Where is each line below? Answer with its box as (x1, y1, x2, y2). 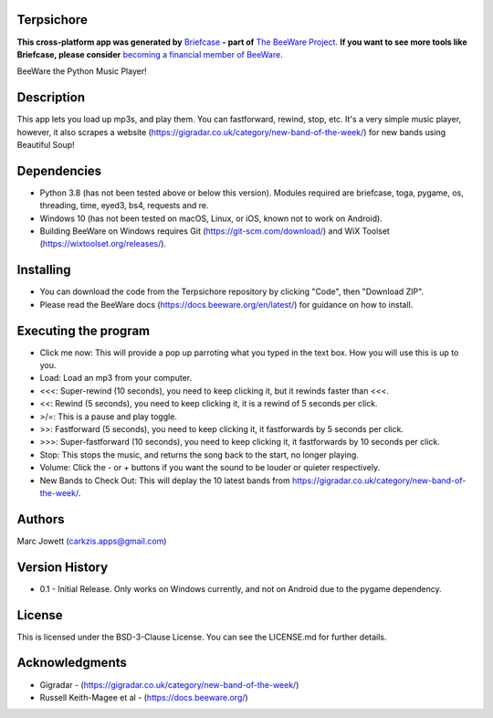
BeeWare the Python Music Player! (16, 66, 147, 77)
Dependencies (16, 163, 102, 178)
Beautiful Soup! (16, 139, 75, 150)
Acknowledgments (16, 655, 128, 670)
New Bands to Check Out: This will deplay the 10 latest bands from (39, 475, 291, 486)
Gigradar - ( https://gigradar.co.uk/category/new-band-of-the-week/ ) (39, 679, 299, 690)
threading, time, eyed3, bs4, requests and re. (39, 200, 209, 211)
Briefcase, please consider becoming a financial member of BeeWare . (16, 48, 283, 59)
